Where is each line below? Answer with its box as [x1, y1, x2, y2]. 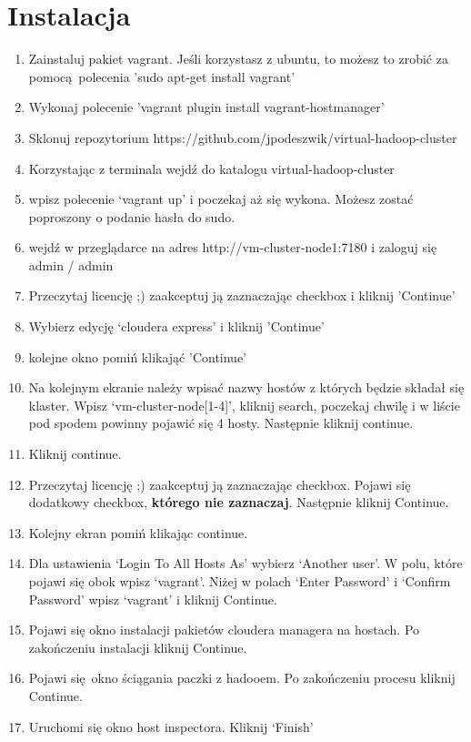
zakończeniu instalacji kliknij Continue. [28, 637, 247, 656]
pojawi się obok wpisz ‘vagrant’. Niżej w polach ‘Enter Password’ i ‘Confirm [28, 572, 451, 590]
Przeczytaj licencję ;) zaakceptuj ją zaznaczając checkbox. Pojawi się [28, 474, 411, 493]
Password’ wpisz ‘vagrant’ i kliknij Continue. [28, 589, 277, 608]
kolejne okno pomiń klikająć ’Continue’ [28, 347, 246, 366]
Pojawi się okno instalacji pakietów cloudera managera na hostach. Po [28, 620, 420, 639]
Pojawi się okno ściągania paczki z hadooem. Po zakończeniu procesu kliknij [28, 668, 456, 687]
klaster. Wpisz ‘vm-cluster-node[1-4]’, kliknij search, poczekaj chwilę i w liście [28, 395, 460, 414]
